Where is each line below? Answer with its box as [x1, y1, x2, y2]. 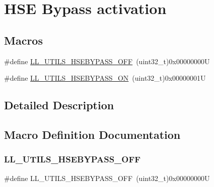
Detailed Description [4, 97, 114, 113]
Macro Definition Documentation [4, 126, 181, 142]
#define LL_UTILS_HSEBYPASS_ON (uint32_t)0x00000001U [4, 73, 206, 83]
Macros [4, 32, 43, 48]
